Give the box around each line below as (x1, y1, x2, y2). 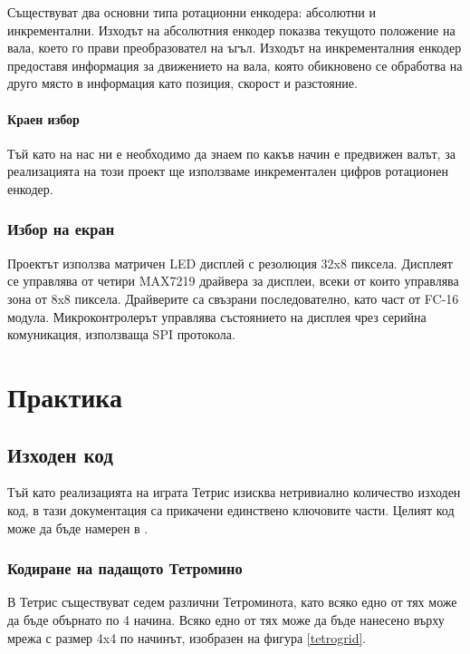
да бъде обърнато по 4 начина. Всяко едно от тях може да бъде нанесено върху (7, 610, 445, 629)
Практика (7, 377, 123, 415)
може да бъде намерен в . (7, 518, 149, 537)
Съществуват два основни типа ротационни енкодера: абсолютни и (7, 3, 376, 21)
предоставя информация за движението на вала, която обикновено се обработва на (7, 55, 463, 74)
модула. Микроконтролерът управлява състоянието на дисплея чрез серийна (7, 307, 427, 326)
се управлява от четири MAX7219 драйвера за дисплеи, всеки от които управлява (7, 271, 459, 290)
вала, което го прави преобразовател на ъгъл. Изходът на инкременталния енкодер (7, 38, 462, 57)
